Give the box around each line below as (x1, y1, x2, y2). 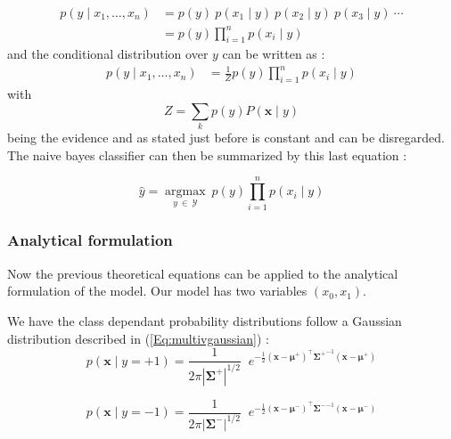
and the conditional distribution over (7, 45, 209, 63)
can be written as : (222, 45, 325, 63)
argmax (165, 185, 206, 199)
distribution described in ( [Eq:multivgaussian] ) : (7, 329, 269, 347)
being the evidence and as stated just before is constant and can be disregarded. (7, 128, 445, 147)
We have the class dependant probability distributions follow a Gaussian (7, 311, 402, 329)
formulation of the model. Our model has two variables (7, 281, 307, 300)
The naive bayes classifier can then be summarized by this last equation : (7, 145, 407, 164)
